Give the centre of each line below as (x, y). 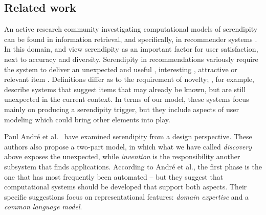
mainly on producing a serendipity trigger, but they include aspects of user (122, 109)
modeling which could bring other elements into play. (87, 119)
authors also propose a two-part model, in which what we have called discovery (128, 146)
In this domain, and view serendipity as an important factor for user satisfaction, (131, 49)
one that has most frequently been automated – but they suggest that (114, 176)
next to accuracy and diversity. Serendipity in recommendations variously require (131, 59)
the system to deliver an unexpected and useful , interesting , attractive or (121, 69)
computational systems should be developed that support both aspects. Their (126, 187)
